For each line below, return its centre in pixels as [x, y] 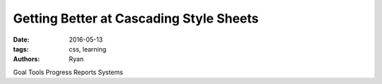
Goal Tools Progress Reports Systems [68, 72]
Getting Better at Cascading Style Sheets [136, 18]
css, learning [88, 49]
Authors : [27, 59]
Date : [21, 40]
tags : [21, 49]
